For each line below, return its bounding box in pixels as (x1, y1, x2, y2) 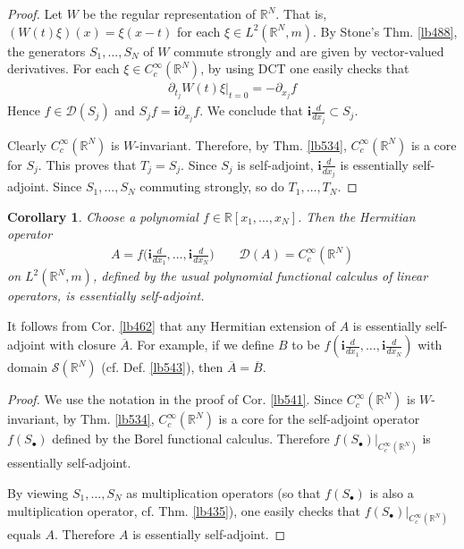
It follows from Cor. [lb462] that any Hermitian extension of (7, 316, 336, 334)
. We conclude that (199, 101, 304, 120)
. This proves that (38, 155, 137, 173)
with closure (49, 335, 116, 354)
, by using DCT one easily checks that (200, 59, 409, 78)
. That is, (275, 4, 327, 22)
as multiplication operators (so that (126, 483, 321, 502)
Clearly (7, 135, 46, 154)
